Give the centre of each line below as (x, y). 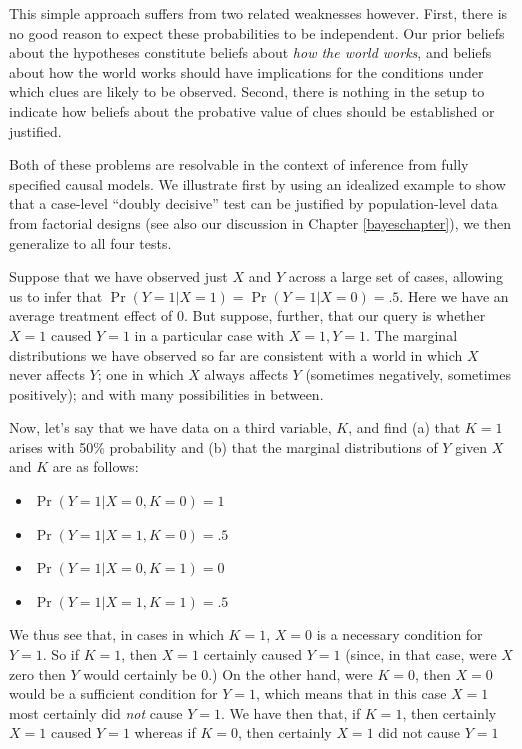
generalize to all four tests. (90, 242)
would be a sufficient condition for (113, 693)
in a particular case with (209, 334)
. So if (60, 654)
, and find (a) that (404, 427)
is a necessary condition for (399, 634)
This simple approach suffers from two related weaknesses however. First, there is (258, 13)
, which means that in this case (351, 693)
